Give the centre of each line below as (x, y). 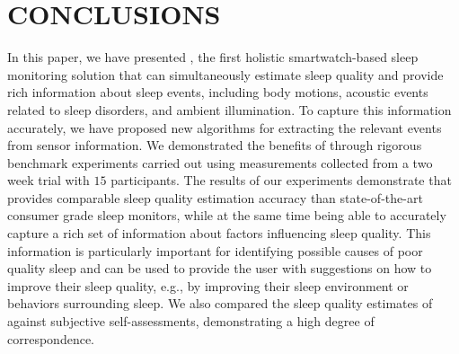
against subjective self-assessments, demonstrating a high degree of (191, 321)
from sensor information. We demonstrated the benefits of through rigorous (215, 145)
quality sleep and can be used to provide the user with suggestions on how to (220, 268)
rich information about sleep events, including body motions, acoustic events (218, 92)
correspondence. (51, 338)
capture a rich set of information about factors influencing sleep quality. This (219, 233)
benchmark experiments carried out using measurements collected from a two (220, 162)
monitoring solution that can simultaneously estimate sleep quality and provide (225, 74)
